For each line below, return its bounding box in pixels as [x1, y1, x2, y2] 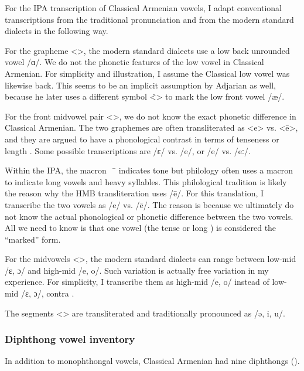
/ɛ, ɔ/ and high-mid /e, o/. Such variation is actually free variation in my [5, 264, 269, 276]
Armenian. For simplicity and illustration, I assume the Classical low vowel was [5, 67, 290, 79]
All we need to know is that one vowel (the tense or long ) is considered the [5, 222, 276, 234]
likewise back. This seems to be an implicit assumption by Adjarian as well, [5, 79, 276, 91]
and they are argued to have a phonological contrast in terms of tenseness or [5, 132, 279, 145]
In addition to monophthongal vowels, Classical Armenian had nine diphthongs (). [5, 355, 300, 367]
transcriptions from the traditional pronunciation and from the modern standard [5, 13, 294, 25]
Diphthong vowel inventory [5, 332, 135, 346]
